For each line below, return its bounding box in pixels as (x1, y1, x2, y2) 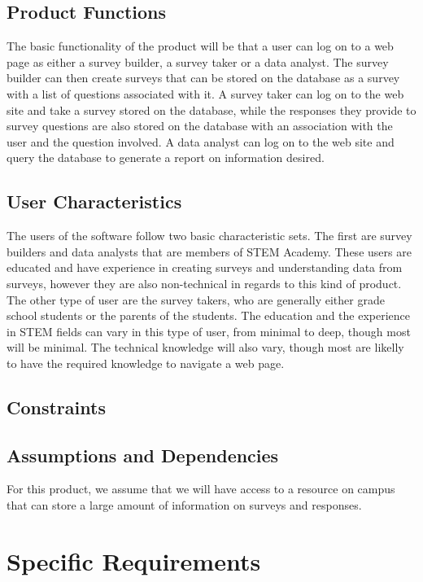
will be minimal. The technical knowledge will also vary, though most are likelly (7, 339, 404, 356)
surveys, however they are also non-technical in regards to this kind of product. (7, 274, 402, 291)
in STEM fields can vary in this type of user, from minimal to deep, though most (7, 322, 411, 339)
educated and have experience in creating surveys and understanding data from (7, 259, 403, 276)
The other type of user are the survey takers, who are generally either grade (7, 291, 385, 308)
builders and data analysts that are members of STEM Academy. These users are (7, 243, 412, 260)
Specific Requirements (7, 544, 261, 577)
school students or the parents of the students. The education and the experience (7, 307, 411, 324)
